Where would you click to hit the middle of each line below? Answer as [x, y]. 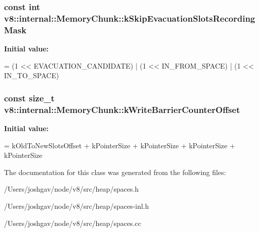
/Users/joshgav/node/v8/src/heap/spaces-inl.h [77, 206]
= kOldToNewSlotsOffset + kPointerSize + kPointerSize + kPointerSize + [120, 145]
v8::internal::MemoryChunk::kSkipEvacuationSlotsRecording [130, 18]
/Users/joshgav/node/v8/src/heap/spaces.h [72, 189]
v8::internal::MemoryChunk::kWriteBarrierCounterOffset [122, 109]
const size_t [29, 98]
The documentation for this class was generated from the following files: [115, 172]
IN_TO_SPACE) [31, 75]
